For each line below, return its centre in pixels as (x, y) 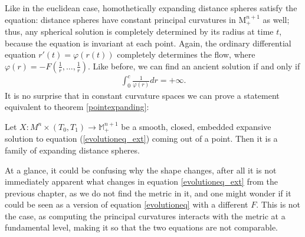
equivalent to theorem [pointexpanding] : (77, 107)
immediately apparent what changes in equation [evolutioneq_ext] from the (141, 181)
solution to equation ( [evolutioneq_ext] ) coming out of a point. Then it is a (141, 138)
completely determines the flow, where (186, 54)
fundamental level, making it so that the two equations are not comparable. (142, 227)
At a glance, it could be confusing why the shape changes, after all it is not (141, 170)
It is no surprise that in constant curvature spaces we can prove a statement (142, 95)
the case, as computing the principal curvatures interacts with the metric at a (145, 216)
